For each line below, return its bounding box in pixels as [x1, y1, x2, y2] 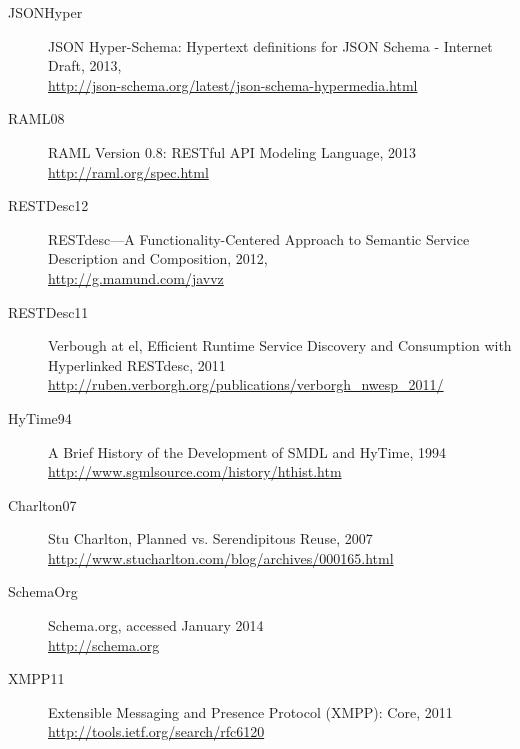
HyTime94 [8, 407, 72, 428]
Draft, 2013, [48, 55, 122, 76]
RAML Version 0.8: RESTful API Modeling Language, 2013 [48, 141, 417, 162]
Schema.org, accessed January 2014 [48, 615, 264, 636]
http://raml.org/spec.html [48, 161, 209, 182]
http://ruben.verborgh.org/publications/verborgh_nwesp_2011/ [48, 374, 444, 395]
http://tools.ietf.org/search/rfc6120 [48, 721, 265, 742]
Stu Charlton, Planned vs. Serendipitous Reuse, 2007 [48, 528, 373, 549]
